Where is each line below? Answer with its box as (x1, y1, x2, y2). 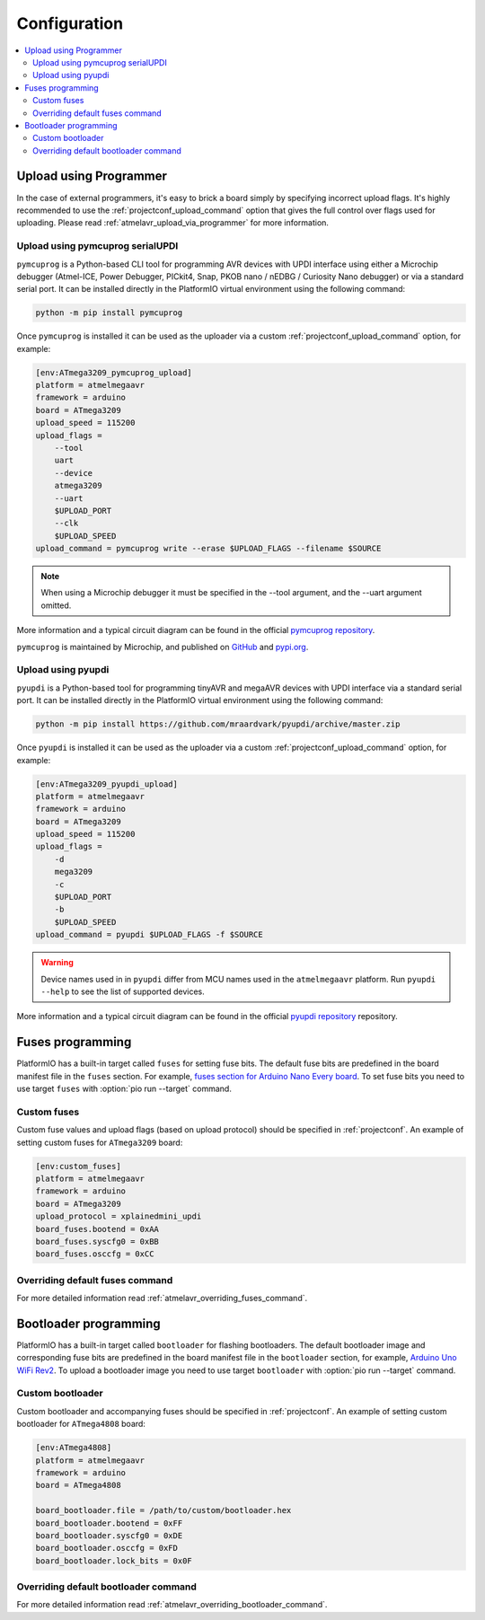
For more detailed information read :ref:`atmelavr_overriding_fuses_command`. (16, 1293, 308, 1304)
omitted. (40, 600, 72, 611)
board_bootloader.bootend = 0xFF (35, 1518, 183, 1528)
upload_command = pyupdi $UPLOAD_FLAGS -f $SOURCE (35, 929, 264, 940)
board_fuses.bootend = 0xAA (35, 1224, 159, 1234)
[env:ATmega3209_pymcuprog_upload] (35, 367, 192, 377)
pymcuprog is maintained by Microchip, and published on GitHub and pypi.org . (16, 641, 309, 652)
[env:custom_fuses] (35, 1161, 121, 1171)
